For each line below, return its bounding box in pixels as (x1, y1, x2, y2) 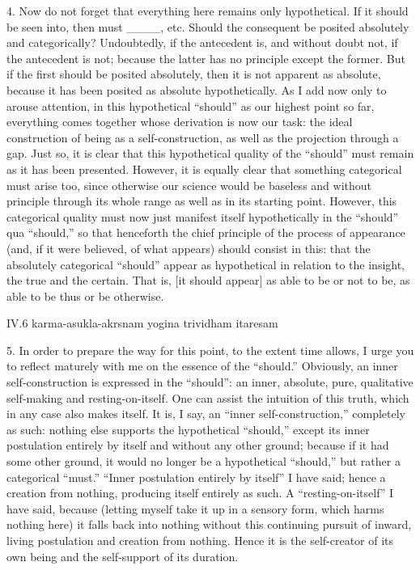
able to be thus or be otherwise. (6, 287, 164, 304)
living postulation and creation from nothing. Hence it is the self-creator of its (6, 532, 394, 548)
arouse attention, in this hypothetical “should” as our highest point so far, (6, 97, 375, 114)
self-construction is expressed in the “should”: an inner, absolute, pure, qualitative (6, 374, 414, 391)
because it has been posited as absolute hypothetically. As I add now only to (6, 81, 387, 98)
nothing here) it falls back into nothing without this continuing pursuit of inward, (6, 516, 412, 533)
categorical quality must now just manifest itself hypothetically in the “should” (6, 208, 399, 225)
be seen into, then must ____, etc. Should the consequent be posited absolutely (6, 18, 409, 35)
